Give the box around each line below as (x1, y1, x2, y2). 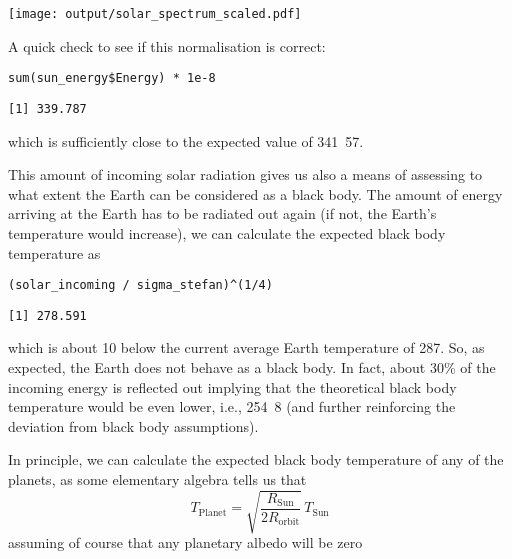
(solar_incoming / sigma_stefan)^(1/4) (8, 278, 273, 293)
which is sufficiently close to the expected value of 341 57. (8, 130, 364, 151)
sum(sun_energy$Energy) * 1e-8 (8, 71, 216, 86)
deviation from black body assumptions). (8, 415, 259, 436)
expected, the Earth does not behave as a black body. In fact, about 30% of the (8, 357, 496, 378)
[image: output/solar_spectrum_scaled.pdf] (8, 7, 302, 21)
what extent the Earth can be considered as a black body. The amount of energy (8, 183, 503, 204)
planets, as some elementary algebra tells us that (8, 469, 307, 489)
